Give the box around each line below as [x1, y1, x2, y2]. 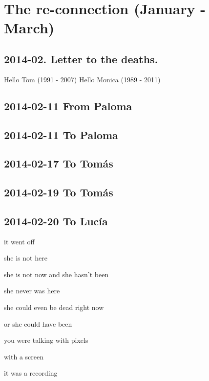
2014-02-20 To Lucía [4, 213, 108, 228]
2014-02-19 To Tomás [4, 185, 113, 200]
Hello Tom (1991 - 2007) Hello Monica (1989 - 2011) [4, 74, 161, 84]
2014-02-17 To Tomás [4, 156, 113, 171]
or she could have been [4, 318, 72, 329]
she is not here [4, 253, 47, 263]
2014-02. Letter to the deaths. [4, 51, 158, 66]
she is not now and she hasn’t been [4, 269, 109, 279]
